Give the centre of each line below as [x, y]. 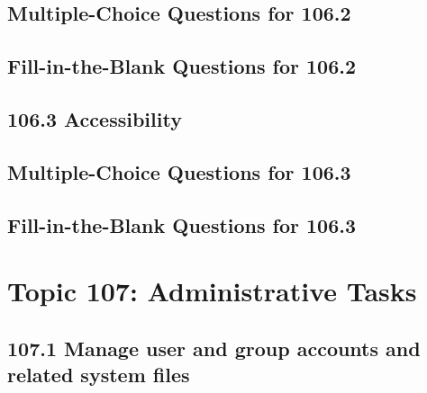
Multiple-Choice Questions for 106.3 [179, 171]
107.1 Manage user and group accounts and [214, 348]
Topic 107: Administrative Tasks [212, 291]
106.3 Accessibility [95, 118]
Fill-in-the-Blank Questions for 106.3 [182, 224]
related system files [99, 375]
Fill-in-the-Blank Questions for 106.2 [182, 66]
